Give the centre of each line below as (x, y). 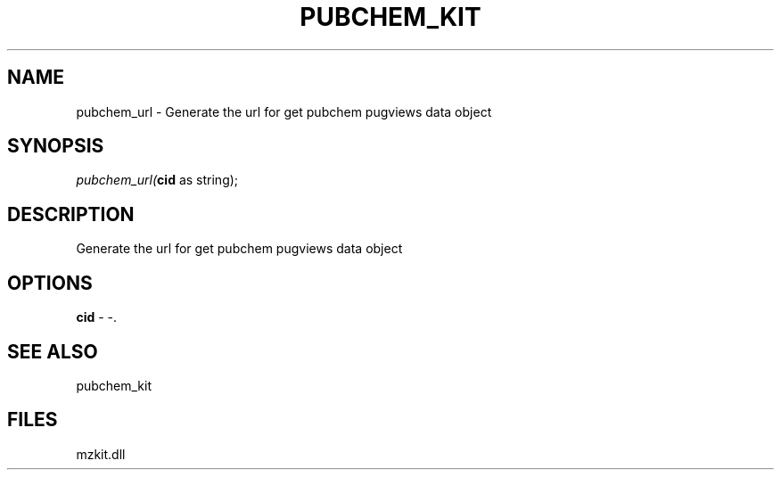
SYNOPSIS (56, 146)
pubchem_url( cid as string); (157, 180)
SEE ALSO (53, 351)
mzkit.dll (101, 454)
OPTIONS (50, 283)
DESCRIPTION (71, 214)
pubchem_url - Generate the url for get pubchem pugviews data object (284, 111)
